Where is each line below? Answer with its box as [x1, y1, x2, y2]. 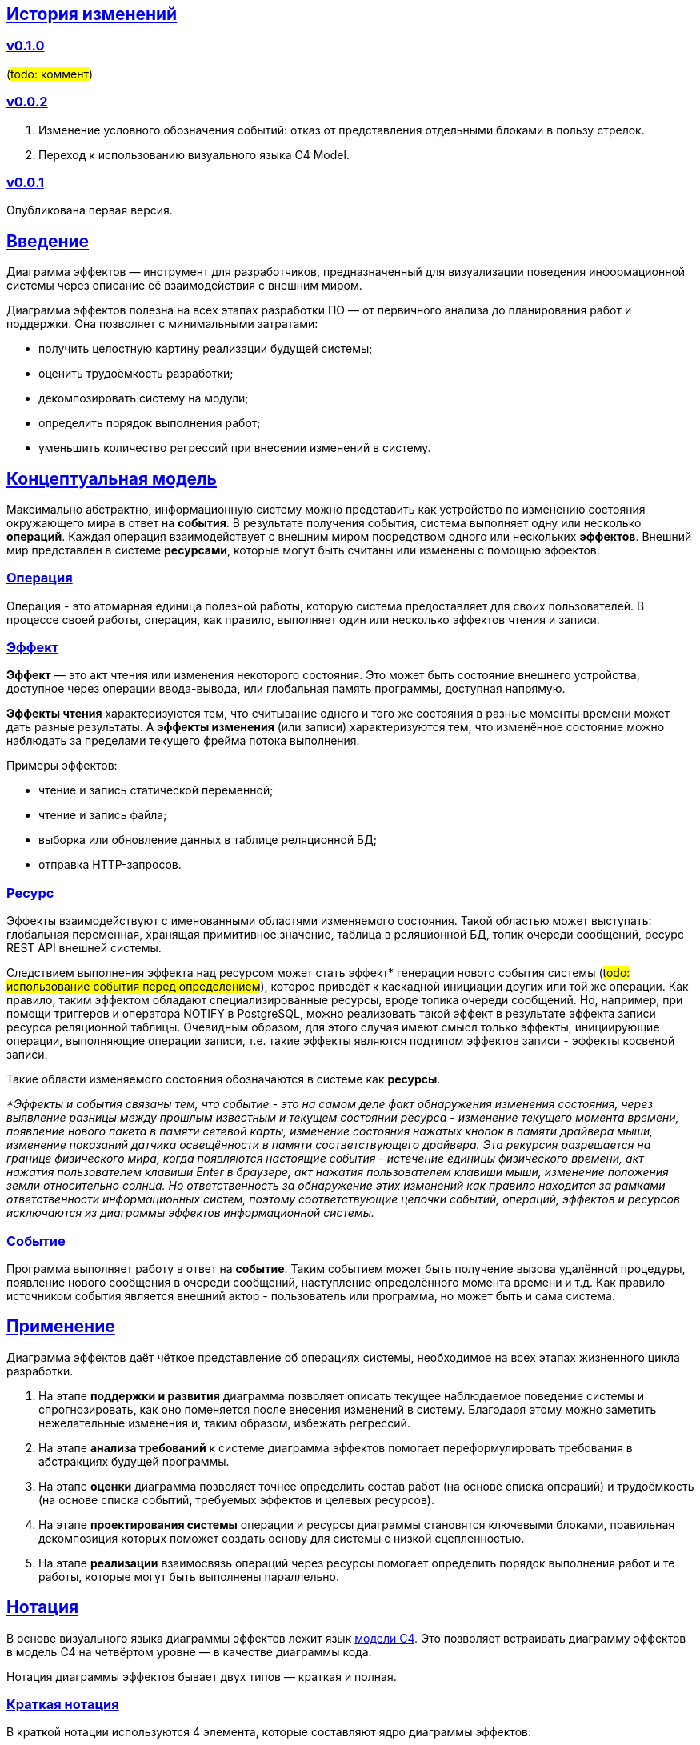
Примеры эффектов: [6, 758, 118, 773]
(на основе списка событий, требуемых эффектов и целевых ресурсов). [38, 1492, 434, 1507]
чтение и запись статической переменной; [38, 783, 274, 798]
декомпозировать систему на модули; [38, 391, 249, 406]
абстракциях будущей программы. [38, 1454, 230, 1468]
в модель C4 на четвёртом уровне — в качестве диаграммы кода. [6, 1644, 372, 1659]
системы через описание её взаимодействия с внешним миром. [6, 278, 362, 293]
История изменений [6, 4, 178, 24]
